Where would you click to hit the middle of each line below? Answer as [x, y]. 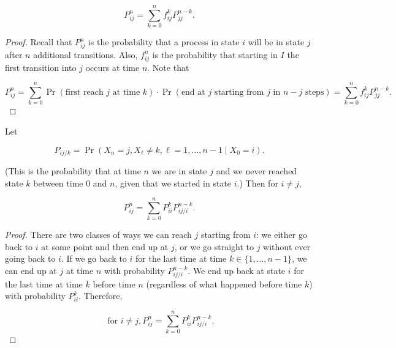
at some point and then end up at [105, 246]
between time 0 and [70, 183]
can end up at [31, 271]
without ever [287, 246]
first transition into [41, 67]
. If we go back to [94, 258]
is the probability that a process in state [164, 42]
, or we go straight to [214, 246]
